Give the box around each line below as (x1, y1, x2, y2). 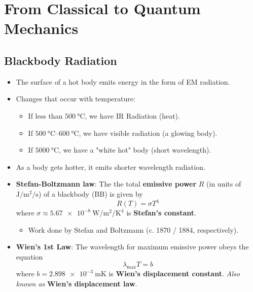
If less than (28, 110, 63, 121)
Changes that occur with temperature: (16, 93, 135, 104)
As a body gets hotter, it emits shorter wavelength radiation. (16, 161, 205, 172)
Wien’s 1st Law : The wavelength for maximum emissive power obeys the (16, 241, 249, 252)
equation (16, 251, 43, 262)
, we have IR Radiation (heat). (85, 110, 180, 121)
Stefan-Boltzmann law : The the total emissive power (16, 178, 197, 189)
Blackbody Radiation (4, 52, 117, 68)
